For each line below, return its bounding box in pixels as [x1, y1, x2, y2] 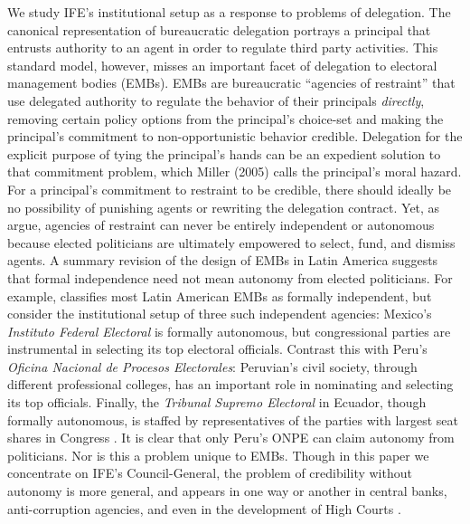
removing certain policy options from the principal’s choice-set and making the [7, 109, 444, 128]
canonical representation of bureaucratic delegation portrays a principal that [7, 20, 431, 39]
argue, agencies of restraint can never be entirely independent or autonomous [7, 215, 435, 234]
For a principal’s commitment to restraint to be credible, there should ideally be [7, 179, 452, 198]
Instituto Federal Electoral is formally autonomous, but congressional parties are [7, 321, 451, 340]
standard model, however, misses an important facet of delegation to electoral [7, 55, 437, 74]
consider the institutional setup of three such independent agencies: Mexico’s [7, 304, 432, 323]
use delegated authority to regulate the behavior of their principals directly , [7, 91, 425, 110]
